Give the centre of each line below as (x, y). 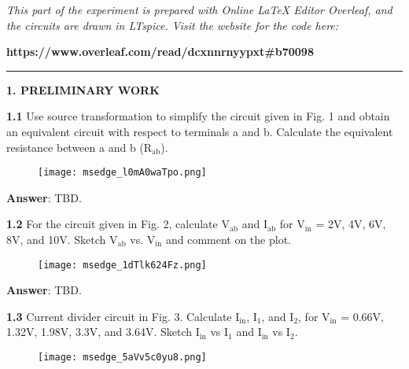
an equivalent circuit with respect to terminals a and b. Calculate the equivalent (200, 131)
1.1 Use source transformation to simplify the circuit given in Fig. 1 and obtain (198, 116)
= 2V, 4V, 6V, (351, 224)
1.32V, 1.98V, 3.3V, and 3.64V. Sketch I (103, 332)
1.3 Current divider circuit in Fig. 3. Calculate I (123, 316)
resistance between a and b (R (79, 147)
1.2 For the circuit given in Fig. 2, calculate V (118, 224)
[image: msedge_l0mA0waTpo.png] (122, 173)
